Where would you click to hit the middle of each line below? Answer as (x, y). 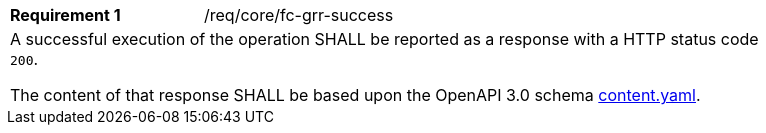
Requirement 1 (65, 15)
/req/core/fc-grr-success (299, 15)
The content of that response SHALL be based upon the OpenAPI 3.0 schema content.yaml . (355, 95)
